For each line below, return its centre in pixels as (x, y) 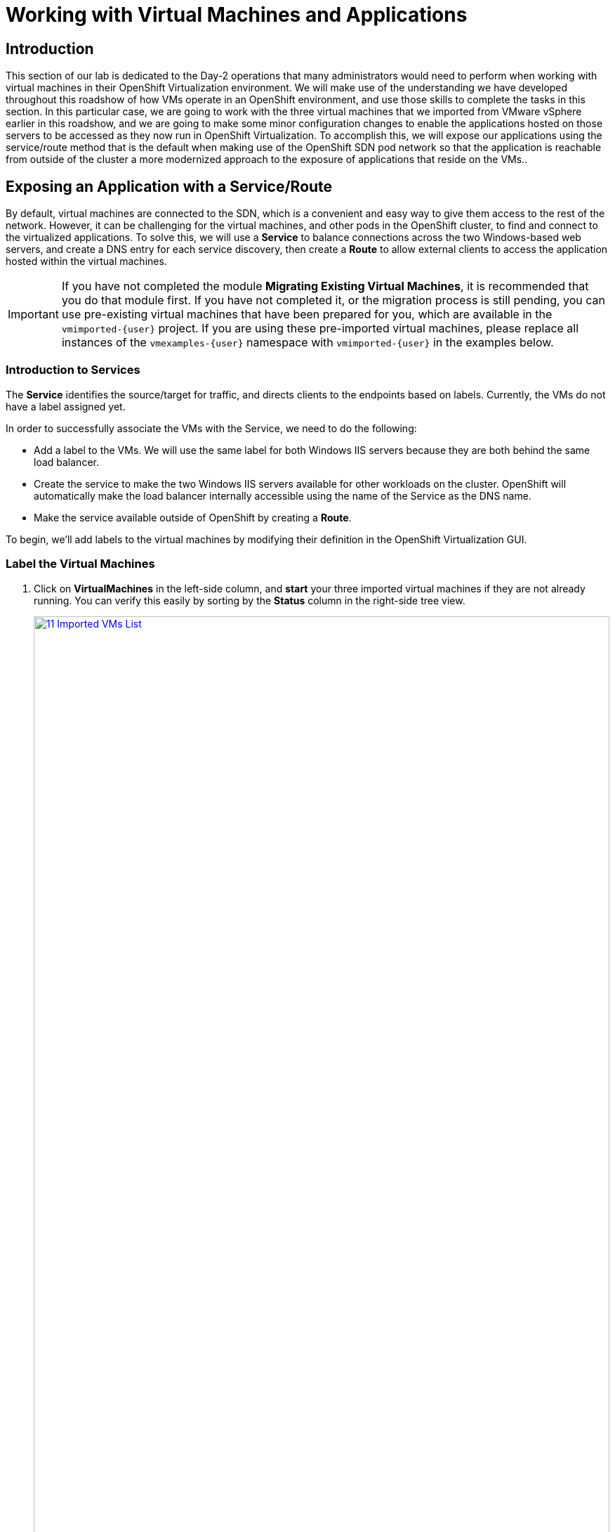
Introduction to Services (73, 370)
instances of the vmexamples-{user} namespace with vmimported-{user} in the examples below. (307, 343)
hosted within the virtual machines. (86, 261)
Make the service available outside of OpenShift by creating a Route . (193, 517)
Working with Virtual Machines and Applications (237, 15)
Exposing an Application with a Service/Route (169, 186)
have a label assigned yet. (66, 406)
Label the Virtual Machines (80, 564)
